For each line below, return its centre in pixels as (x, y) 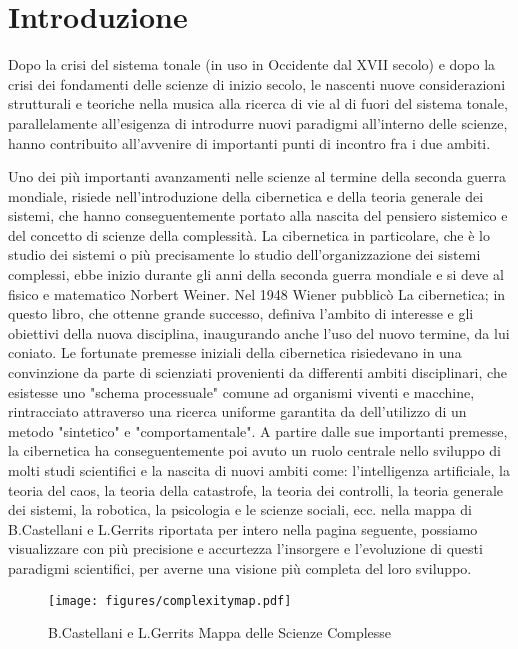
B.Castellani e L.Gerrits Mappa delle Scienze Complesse (220, 632)
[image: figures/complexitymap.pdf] (170, 600)
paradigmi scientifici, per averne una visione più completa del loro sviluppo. (240, 567)
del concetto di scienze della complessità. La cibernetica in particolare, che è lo (249, 234)
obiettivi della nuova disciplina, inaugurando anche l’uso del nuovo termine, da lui (259, 332)
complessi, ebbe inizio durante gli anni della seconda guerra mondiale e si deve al (256, 274)
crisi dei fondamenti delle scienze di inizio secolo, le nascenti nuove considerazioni (257, 83)
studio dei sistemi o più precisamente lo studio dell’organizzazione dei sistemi (244, 254)
